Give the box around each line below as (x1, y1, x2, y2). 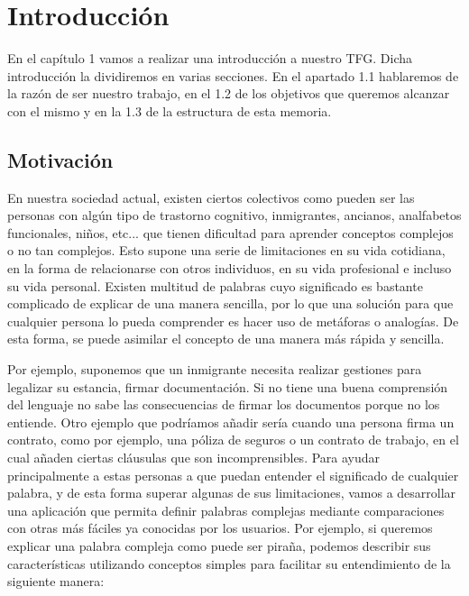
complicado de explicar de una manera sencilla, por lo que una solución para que (7, 294, 454, 313)
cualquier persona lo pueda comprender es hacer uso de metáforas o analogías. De (7, 311, 459, 330)
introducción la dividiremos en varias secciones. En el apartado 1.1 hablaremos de (7, 66, 459, 85)
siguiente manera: (7, 572, 105, 591)
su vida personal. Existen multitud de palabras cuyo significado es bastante (7, 276, 423, 295)
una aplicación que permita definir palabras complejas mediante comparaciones (7, 500, 445, 519)
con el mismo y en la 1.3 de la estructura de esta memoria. (7, 101, 332, 120)
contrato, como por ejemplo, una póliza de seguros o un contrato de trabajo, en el (7, 430, 459, 449)
